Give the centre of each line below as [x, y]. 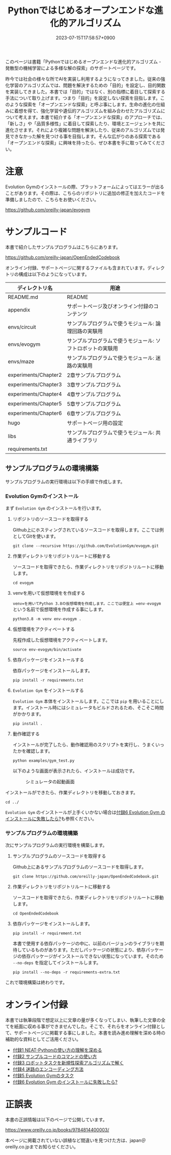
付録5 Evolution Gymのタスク [43, 1076]
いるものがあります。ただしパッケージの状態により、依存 [86, 950]
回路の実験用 [87, 331]
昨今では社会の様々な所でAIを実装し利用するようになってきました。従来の [83, 79]
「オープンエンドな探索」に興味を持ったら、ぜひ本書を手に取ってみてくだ [83, 142]
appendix [19, 309]
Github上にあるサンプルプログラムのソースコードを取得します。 [79, 867]
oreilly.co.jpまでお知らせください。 [42, 1147]
